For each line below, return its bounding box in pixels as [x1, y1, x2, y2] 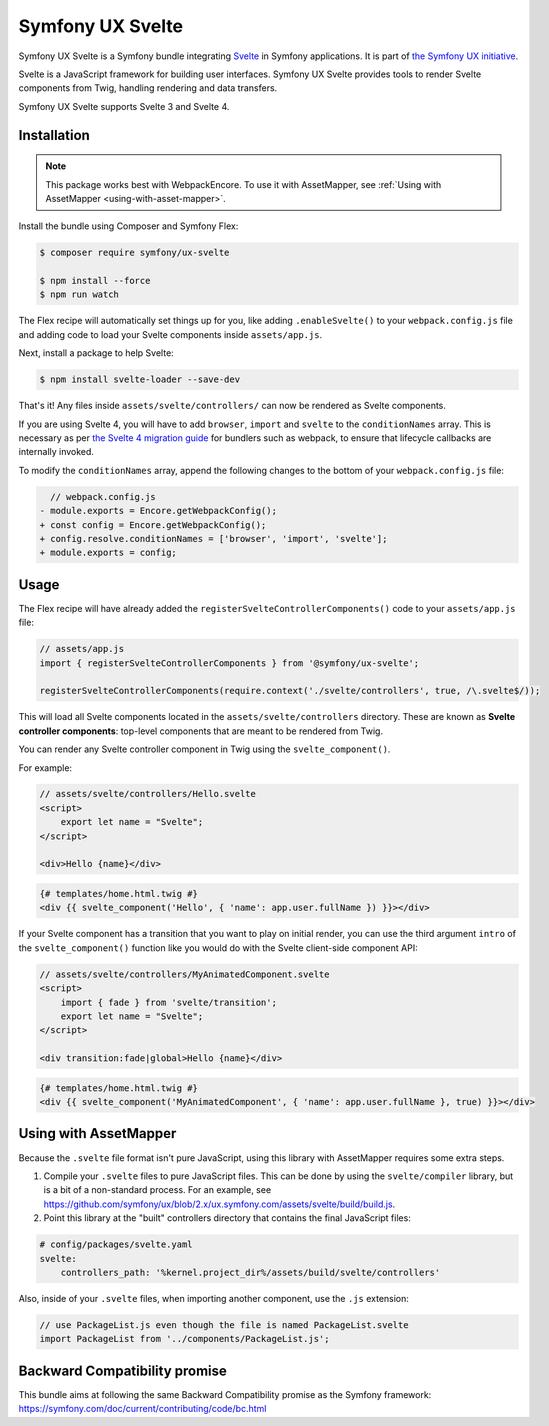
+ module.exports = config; [39, 547, 177, 559]
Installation [18, 126, 90, 144]
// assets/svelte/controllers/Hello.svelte [39, 788, 257, 800]
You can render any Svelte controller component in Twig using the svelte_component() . [18, 743, 391, 755]
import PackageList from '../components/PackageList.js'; [39, 1333, 330, 1345]
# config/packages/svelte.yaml [39, 1239, 194, 1250]
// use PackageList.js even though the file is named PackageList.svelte [39, 1319, 409, 1330]
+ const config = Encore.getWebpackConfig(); [39, 519, 267, 530]
